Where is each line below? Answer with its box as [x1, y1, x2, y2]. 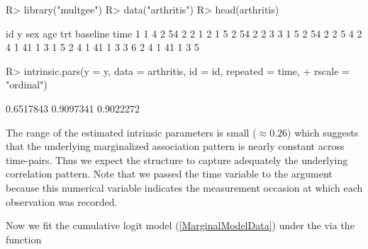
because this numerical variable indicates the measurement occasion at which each [6, 180, 363, 195]
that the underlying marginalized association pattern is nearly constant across [6, 139, 345, 154]
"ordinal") [6, 77, 48, 92]
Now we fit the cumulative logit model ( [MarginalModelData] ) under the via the [6, 218, 355, 233]
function [6, 231, 42, 246]
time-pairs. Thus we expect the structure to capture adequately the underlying [6, 152, 348, 167]
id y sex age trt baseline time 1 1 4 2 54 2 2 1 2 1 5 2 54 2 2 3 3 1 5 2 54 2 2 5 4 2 [6, 25, 362, 40]
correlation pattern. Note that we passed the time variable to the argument [6, 166, 333, 181]
